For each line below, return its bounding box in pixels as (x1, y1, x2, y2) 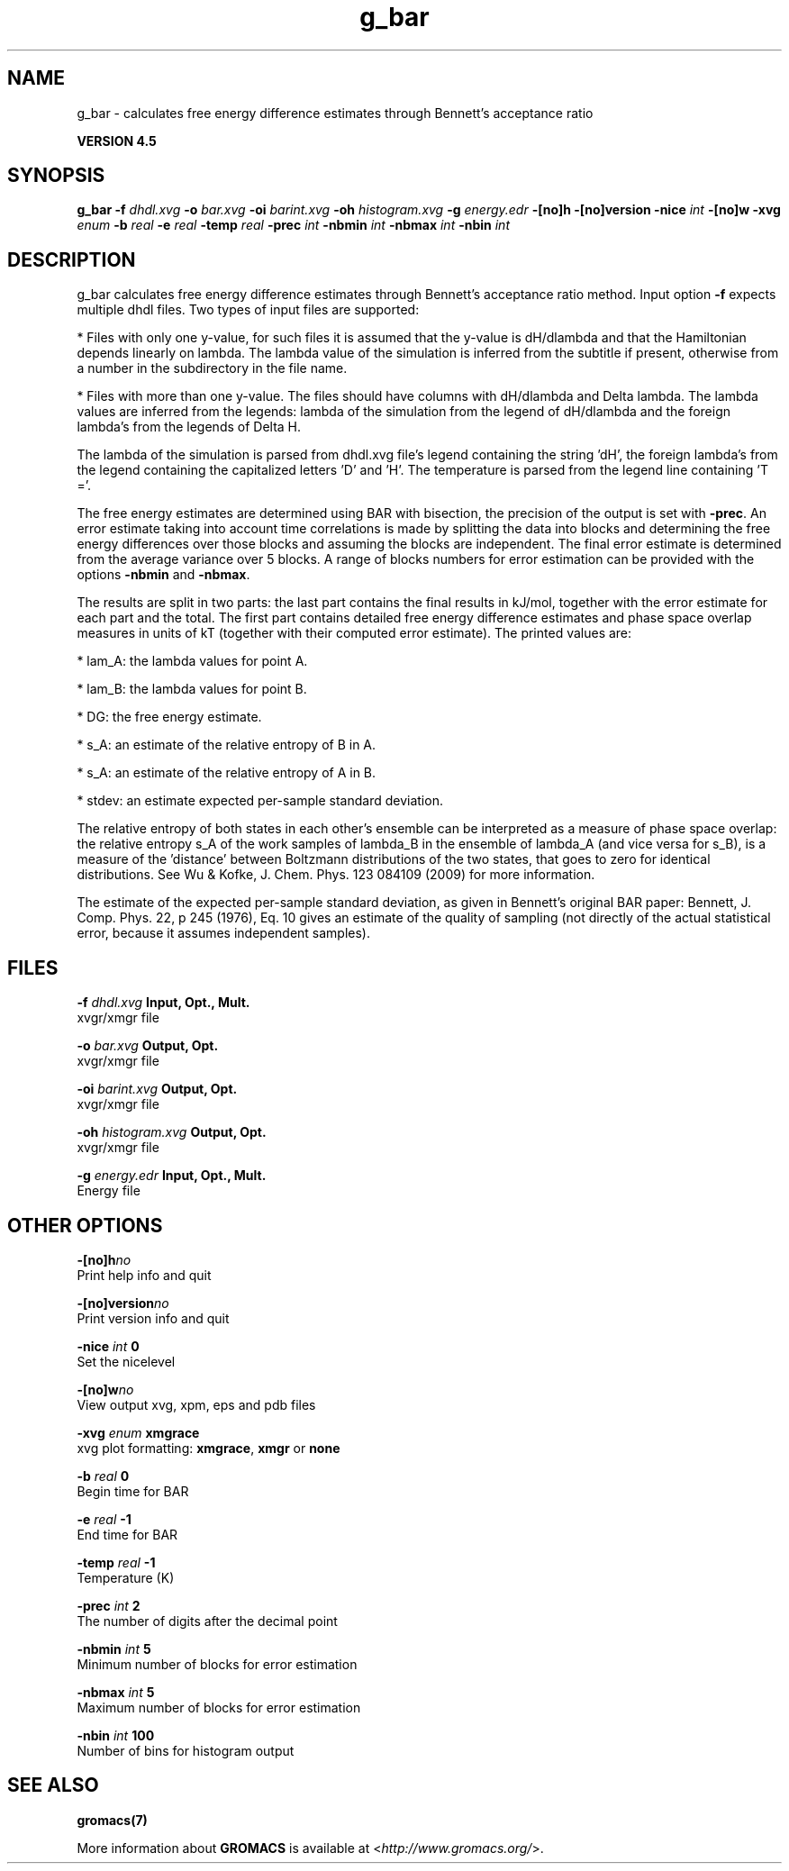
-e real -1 (77, 1511, 131, 1527)
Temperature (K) (77, 1569, 175, 1585)
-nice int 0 (77, 1338, 140, 1354)
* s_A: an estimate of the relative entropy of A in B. (77, 765, 376, 781)
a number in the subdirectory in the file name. (77, 360, 348, 377)
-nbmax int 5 (77, 1684, 155, 1700)
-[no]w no (77, 1381, 134, 1397)
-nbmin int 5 (77, 1640, 151, 1657)
